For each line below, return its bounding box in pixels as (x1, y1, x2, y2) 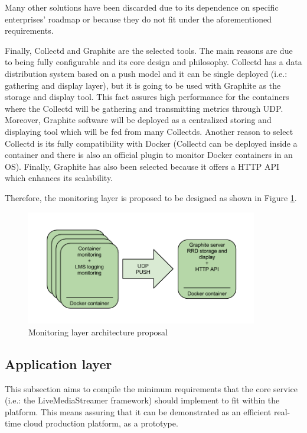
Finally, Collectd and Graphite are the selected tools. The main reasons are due (5, 44, 293, 56)
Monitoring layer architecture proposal (28, 325, 168, 338)
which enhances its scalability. (5, 172, 113, 184)
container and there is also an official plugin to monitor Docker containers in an (5, 148, 293, 161)
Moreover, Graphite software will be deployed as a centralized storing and (5, 114, 272, 126)
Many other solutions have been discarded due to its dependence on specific (5, 1, 279, 13)
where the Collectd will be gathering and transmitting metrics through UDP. (5, 102, 283, 114)
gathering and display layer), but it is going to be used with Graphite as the (5, 79, 281, 91)
